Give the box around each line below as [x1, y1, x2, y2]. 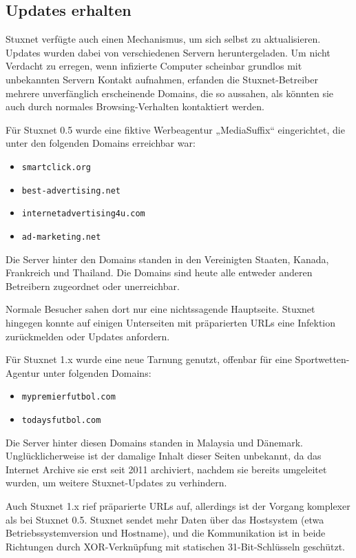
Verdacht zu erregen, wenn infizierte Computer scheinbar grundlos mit [6, 59, 302, 73]
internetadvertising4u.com [21, 209, 145, 219]
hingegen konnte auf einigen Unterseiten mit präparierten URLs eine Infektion [6, 315, 336, 329]
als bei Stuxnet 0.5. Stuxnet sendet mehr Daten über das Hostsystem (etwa [6, 512, 324, 526]
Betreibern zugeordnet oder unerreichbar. [6, 278, 180, 293]
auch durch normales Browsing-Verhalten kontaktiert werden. [6, 99, 264, 114]
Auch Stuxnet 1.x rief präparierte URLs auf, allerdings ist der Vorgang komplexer [6, 499, 350, 513]
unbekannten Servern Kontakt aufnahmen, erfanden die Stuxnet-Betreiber [6, 72, 318, 86]
